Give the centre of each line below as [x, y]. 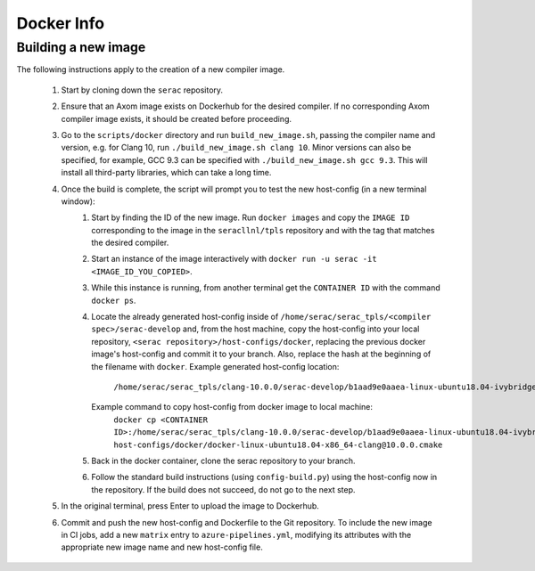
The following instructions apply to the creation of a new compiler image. [151, 69]
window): [78, 201]
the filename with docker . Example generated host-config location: [215, 366]
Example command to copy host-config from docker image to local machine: [232, 407]
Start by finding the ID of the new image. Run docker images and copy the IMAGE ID [251, 217]
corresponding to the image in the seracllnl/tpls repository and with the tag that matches [263, 230]
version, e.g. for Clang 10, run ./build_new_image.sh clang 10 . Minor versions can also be [236, 148]
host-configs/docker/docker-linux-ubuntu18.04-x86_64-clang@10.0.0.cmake [278, 445]
